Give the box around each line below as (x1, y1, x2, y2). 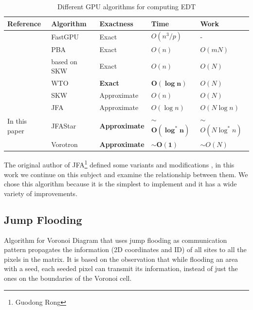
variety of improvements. (4, 188, 78, 198)
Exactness (99, 18, 133, 28)
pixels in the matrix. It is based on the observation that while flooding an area (4, 254, 238, 264)
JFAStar (51, 121, 76, 130)
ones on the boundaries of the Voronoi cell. (4, 273, 132, 283)
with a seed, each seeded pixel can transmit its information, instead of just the (4, 263, 238, 274)
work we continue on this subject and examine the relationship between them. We (4, 169, 248, 179)
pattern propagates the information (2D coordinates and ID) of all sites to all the (4, 244, 247, 255)
